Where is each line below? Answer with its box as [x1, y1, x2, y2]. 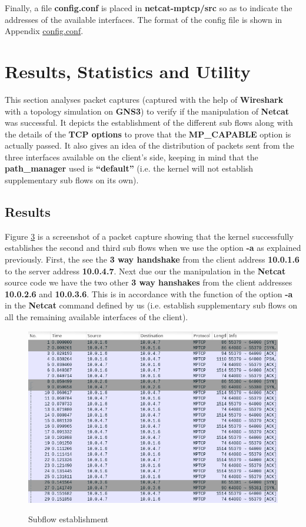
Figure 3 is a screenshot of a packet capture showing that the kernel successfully [5, 230, 294, 242]
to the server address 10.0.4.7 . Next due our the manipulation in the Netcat [5, 264, 286, 277]
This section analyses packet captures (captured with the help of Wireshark [5, 93, 284, 105]
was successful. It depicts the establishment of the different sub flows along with [5, 116, 293, 129]
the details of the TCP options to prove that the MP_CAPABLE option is [5, 127, 291, 140]
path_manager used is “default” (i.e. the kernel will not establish [5, 162, 254, 174]
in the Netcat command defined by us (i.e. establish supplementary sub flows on [5, 299, 298, 311]
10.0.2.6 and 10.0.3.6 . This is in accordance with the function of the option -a [5, 287, 293, 300]
